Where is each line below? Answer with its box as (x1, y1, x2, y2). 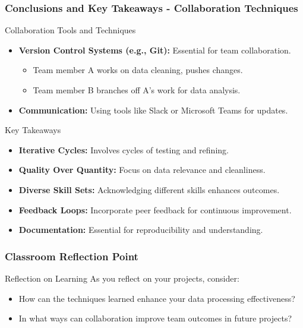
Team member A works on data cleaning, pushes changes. (33, 64, 243, 76)
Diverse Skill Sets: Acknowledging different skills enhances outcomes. (18, 183, 280, 195)
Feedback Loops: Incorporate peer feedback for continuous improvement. (18, 203, 292, 216)
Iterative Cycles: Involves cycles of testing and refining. (18, 143, 229, 156)
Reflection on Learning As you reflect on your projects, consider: (5, 272, 239, 284)
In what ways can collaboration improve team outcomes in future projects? (18, 312, 292, 324)
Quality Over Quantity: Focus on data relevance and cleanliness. (18, 163, 266, 176)
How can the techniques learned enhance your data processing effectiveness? (18, 292, 295, 304)
